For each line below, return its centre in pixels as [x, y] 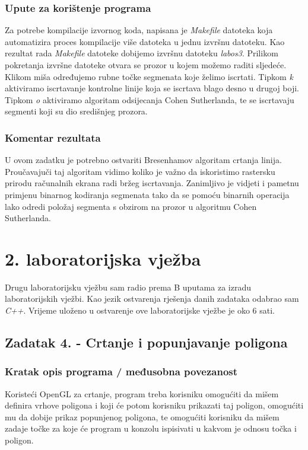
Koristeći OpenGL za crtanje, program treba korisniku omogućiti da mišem [142, 393]
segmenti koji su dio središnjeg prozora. [76, 111]
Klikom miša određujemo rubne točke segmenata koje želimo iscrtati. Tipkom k [149, 76]
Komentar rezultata [53, 137]
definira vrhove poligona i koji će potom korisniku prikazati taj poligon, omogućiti [154, 405]
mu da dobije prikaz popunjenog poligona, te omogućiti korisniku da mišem [142, 417]
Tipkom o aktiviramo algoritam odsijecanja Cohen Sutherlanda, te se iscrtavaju [150, 99]
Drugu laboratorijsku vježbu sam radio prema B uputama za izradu [128, 287]
